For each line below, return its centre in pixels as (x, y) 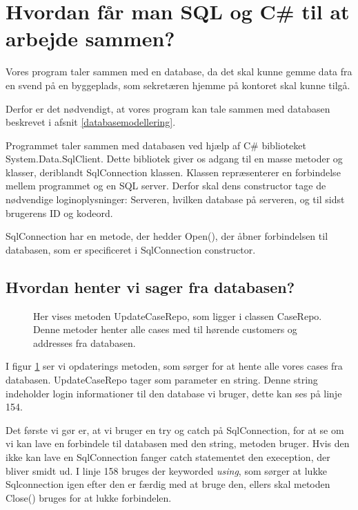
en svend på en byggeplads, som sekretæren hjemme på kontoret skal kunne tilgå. (178, 85)
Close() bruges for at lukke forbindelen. (89, 497)
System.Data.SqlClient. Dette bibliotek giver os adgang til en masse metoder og (174, 159)
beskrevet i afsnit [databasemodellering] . (91, 122)
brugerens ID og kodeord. (59, 212)
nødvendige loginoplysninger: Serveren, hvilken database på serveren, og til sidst (175, 199)
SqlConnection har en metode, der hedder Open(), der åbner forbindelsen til (167, 236)
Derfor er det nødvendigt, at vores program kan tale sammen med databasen (168, 108)
